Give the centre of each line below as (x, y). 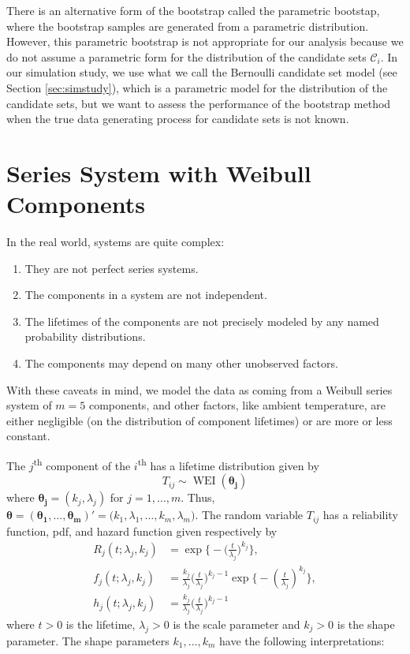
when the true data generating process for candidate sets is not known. (178, 119)
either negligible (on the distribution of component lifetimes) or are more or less (199, 420)
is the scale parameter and (237, 624)
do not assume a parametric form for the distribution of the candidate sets (186, 56)
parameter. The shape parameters (88, 640)
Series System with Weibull (159, 172)
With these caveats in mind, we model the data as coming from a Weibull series (199, 389)
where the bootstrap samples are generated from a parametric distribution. (188, 26)
